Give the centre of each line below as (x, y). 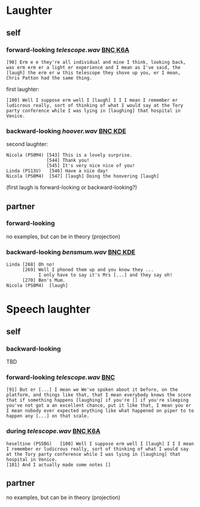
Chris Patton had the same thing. (49, 78)
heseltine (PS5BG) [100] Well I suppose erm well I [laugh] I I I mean (100, 444)
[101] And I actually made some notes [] (59, 465)
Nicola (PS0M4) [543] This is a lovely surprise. (69, 155)
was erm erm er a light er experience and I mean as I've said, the (93, 67)
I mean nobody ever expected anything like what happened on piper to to (100, 411)
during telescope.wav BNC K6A (53, 431)
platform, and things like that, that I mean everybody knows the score (99, 395)
